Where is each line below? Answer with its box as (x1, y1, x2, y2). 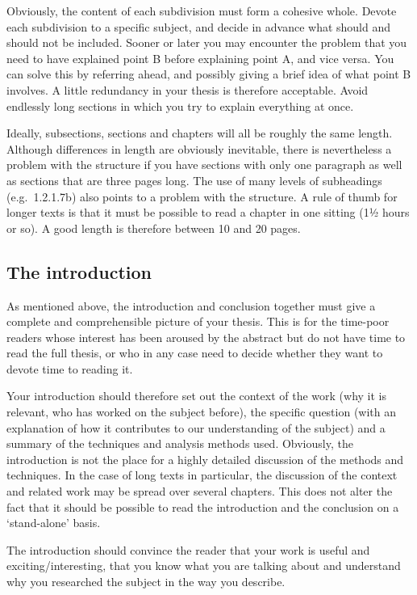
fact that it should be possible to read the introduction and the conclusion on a (6, 498, 399, 515)
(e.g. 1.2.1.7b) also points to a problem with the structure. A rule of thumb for (6, 188, 398, 205)
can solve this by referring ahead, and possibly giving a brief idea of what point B (6, 65, 411, 82)
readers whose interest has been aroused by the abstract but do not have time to (6, 328, 406, 345)
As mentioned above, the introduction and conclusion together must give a (6, 297, 376, 314)
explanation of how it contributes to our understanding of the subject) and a (6, 419, 386, 436)
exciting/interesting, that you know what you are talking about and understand (6, 557, 401, 574)
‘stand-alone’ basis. (6, 514, 101, 531)
